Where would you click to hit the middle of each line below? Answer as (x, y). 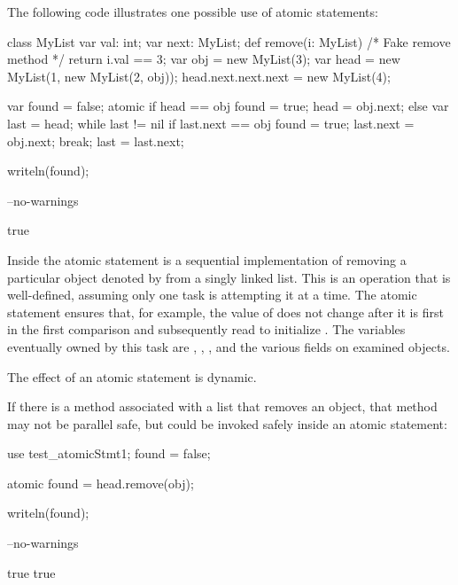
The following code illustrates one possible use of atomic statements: (193, 12)
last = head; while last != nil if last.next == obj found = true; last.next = (211, 123)
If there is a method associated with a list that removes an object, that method (222, 406)
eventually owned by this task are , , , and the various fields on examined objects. (229, 346)
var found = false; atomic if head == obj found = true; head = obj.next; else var (228, 106)
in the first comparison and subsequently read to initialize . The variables (206, 329)
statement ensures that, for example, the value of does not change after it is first (225, 312)
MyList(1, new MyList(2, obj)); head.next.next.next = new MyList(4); (199, 76)
